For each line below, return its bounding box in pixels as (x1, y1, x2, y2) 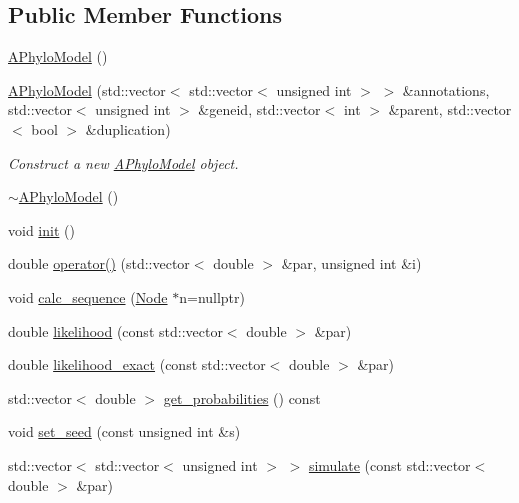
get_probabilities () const (163, 387, 321, 408)
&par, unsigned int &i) (281, 253, 422, 274)
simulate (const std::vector (308, 454, 471, 475)
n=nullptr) (179, 286, 246, 307)
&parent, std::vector (388, 99, 512, 120)
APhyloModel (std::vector (8, 79, 166, 100)
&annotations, (402, 79, 490, 100)
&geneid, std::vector (198, 99, 321, 120)
